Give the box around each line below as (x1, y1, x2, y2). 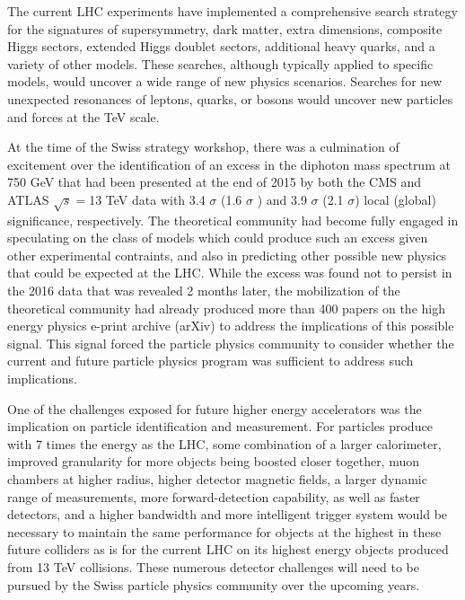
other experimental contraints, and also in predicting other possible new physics (7, 245, 447, 264)
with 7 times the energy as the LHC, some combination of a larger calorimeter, (7, 434, 442, 453)
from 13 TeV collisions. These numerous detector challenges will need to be (7, 557, 419, 576)
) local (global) (355, 190, 436, 208)
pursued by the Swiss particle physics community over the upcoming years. (7, 575, 420, 594)
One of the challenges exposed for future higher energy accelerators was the (7, 399, 422, 418)
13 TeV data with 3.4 (89, 190, 206, 208)
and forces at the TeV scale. (7, 107, 160, 126)
